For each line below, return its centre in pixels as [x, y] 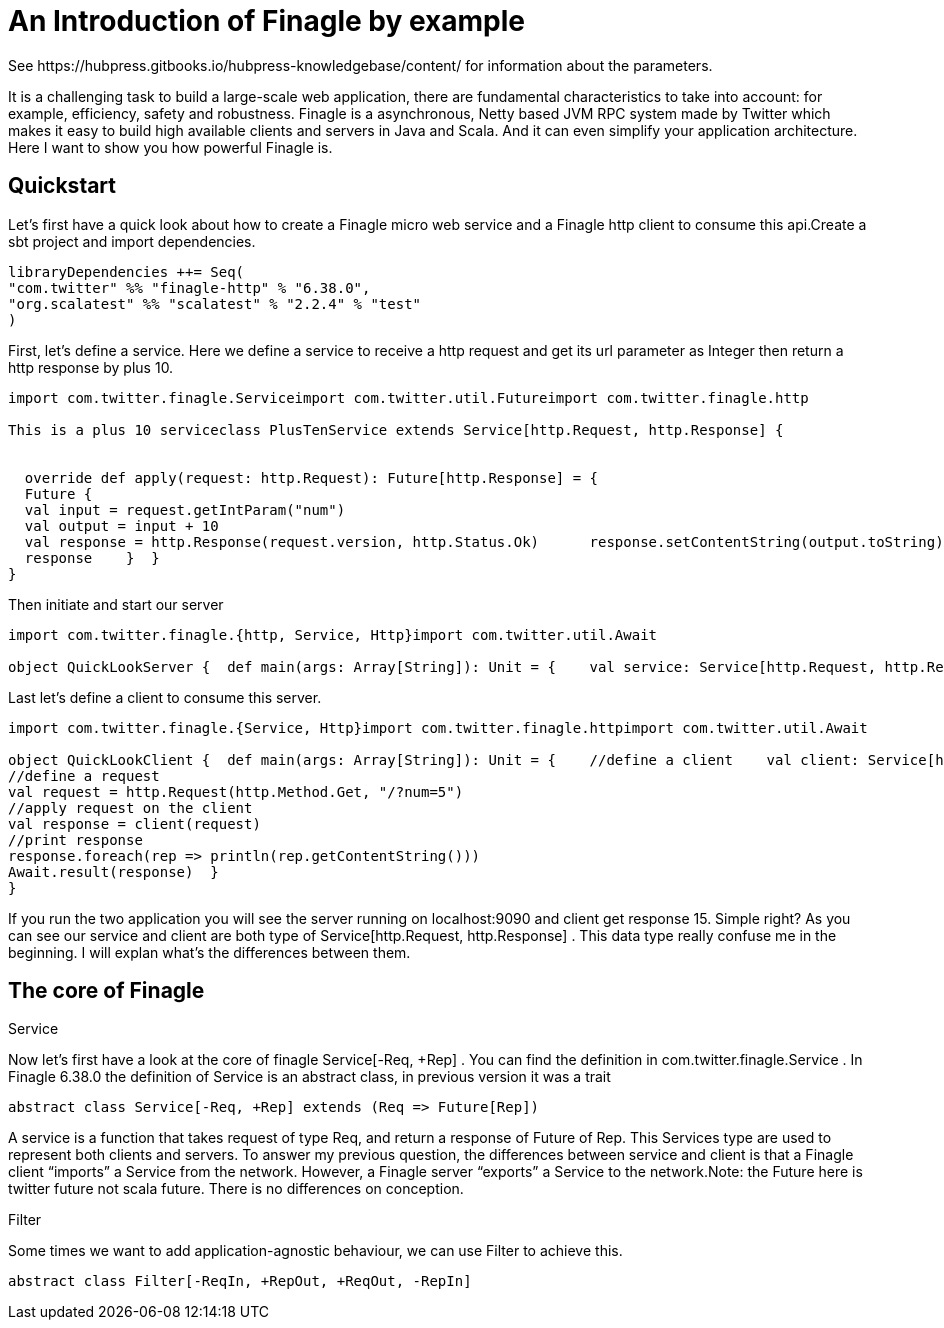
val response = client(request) [134, 823]
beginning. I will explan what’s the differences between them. [209, 952]
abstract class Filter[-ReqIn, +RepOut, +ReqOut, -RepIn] [240, 1281]
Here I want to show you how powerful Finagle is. [170, 147]
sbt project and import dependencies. [132, 241]
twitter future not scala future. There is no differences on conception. [236, 1189]
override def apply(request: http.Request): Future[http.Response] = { [311, 477]
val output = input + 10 [121, 525]
